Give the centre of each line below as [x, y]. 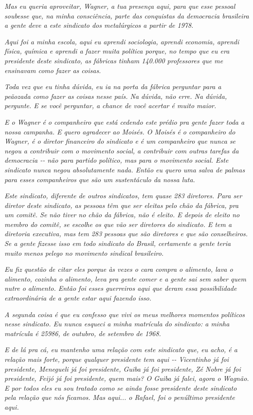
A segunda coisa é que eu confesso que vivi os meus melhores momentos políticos [125, 314]
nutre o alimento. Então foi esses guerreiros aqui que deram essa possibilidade [121, 288]
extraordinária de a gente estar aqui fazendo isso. [78, 298]
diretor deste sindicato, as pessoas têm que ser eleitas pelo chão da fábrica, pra [122, 205]
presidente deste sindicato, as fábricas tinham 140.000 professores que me [114, 60]
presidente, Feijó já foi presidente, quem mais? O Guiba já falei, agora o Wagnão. [127, 378]
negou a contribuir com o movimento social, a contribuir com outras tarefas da [122, 150]
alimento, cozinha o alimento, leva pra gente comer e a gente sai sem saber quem [125, 278]
